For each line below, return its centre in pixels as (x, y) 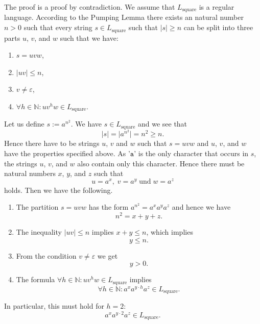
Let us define (24, 124)
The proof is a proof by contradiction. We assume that (90, 7)
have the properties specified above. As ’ (67, 153)
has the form (109, 207)
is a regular (217, 7)
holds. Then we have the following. (58, 190)
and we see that (162, 124)
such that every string (58, 27)
